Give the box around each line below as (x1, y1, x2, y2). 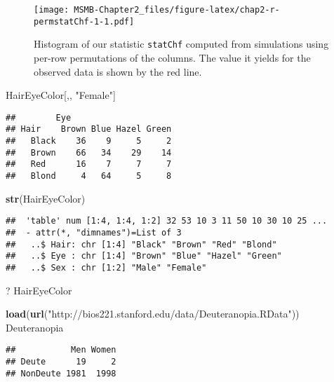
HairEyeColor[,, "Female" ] (6, 88, 116, 102)
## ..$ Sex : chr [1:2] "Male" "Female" (6, 262, 207, 273)
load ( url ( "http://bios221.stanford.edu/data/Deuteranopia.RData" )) (6, 306, 300, 321)
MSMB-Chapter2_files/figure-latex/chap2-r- (74, 5, 280, 15)
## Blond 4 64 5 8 (6, 171, 172, 182)
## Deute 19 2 (6, 357, 116, 367)
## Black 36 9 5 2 (6, 136, 172, 146)
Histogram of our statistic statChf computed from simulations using (34, 36, 329, 51)
